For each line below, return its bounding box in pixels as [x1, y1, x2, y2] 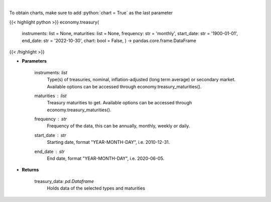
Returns [22, 167, 39, 173]
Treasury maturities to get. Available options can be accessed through [47, 100, 192, 106]
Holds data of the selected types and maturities [47, 185, 146, 191]
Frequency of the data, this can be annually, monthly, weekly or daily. [47, 123, 190, 129]
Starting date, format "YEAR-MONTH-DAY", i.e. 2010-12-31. [47, 139, 170, 145]
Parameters [22, 58, 47, 64]
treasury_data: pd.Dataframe [34, 178, 94, 184]
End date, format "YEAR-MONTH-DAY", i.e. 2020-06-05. [47, 155, 165, 161]
